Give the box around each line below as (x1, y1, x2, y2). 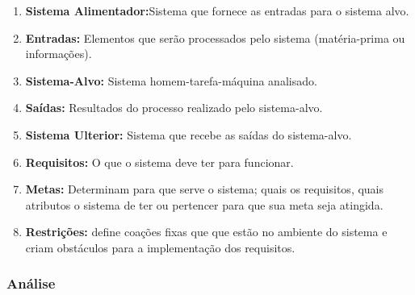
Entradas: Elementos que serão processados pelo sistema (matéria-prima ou (25, 29, 405, 46)
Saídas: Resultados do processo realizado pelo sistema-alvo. (25, 99, 323, 116)
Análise (6, 273, 56, 293)
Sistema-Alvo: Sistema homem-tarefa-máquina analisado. (25, 72, 317, 89)
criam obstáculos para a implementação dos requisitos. (25, 239, 296, 256)
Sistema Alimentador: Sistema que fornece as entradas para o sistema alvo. (25, 2, 409, 19)
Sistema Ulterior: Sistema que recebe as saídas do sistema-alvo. (25, 126, 352, 143)
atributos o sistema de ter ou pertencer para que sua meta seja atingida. (25, 196, 384, 213)
